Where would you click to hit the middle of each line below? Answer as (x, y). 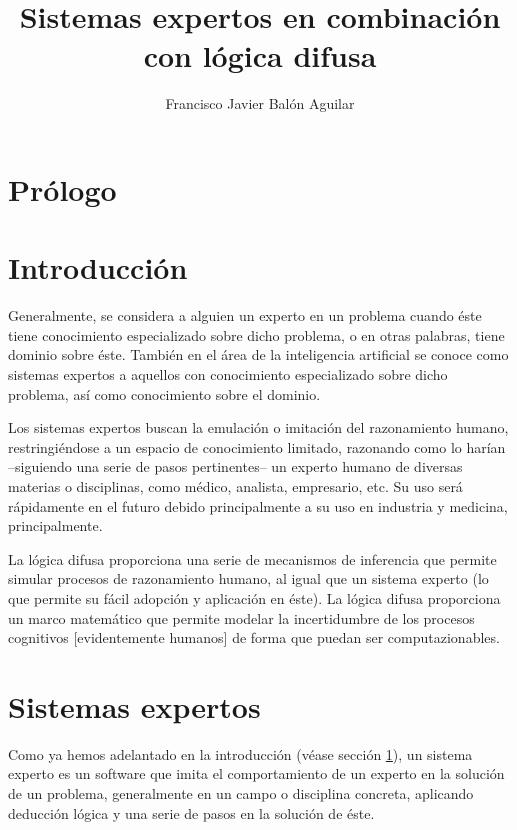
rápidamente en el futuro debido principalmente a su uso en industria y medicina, (258, 505)
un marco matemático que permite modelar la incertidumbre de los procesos (241, 617)
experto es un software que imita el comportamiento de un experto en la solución (256, 773)
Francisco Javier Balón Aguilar (260, 103)
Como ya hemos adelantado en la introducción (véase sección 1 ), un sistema (240, 753)
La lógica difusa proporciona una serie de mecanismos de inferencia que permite (252, 558)
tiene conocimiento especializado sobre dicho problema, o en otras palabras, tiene (256, 334)
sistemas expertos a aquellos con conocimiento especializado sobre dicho (228, 374)
